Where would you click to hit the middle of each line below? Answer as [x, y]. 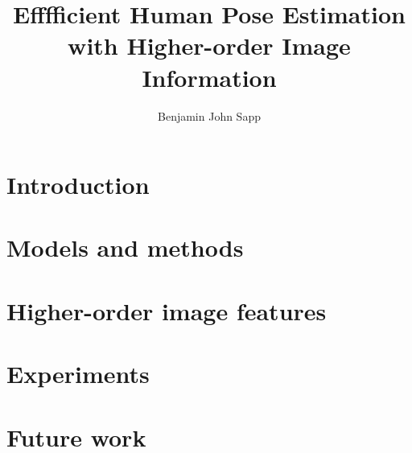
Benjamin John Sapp [209, 115]
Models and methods [125, 247]
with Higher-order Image [209, 45]
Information [209, 77]
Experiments [78, 374]
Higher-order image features [167, 310]
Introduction [78, 185]
